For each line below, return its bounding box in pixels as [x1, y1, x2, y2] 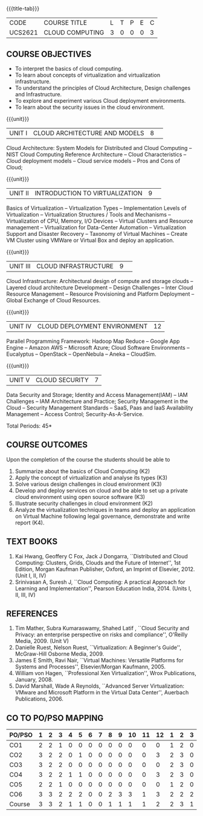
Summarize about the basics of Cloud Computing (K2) [14, 468, 150, 475]
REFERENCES [6, 609, 59, 619]
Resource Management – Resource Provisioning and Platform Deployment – [6, 290, 195, 298]
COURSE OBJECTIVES [6, 49, 92, 59]
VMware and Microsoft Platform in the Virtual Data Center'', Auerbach [14, 689, 189, 696]
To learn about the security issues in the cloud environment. [14, 103, 165, 111]
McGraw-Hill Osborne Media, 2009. [14, 650, 105, 658]
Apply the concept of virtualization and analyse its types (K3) [14, 474, 168, 481]
